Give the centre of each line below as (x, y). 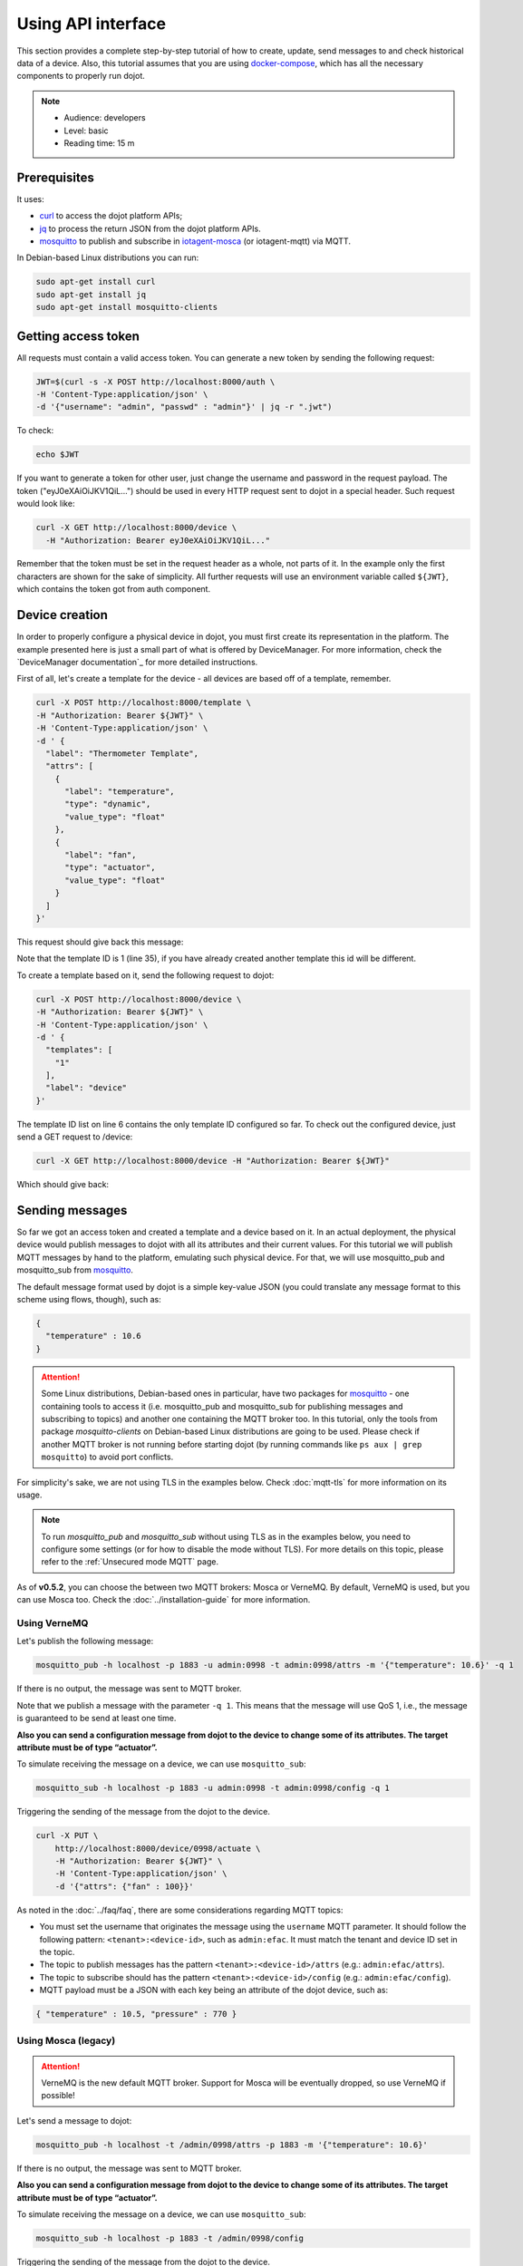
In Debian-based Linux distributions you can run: (108, 257)
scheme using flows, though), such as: (89, 1300)
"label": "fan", (101, 855)
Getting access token (78, 336)
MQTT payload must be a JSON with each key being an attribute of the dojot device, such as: (214, 1990)
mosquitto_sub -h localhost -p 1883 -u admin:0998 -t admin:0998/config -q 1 (213, 1788)
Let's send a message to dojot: (74, 2120)
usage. (29, 1495)
